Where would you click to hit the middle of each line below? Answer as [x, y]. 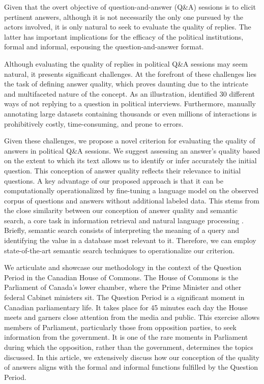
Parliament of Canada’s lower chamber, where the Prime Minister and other [123, 287]
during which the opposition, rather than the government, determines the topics [129, 347]
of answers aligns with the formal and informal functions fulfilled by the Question [131, 367]
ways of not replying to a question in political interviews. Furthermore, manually [130, 104]
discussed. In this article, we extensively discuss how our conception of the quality [132, 357]
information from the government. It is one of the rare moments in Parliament [126, 337]
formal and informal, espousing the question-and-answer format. [104, 47]
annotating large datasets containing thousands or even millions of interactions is [130, 113]
